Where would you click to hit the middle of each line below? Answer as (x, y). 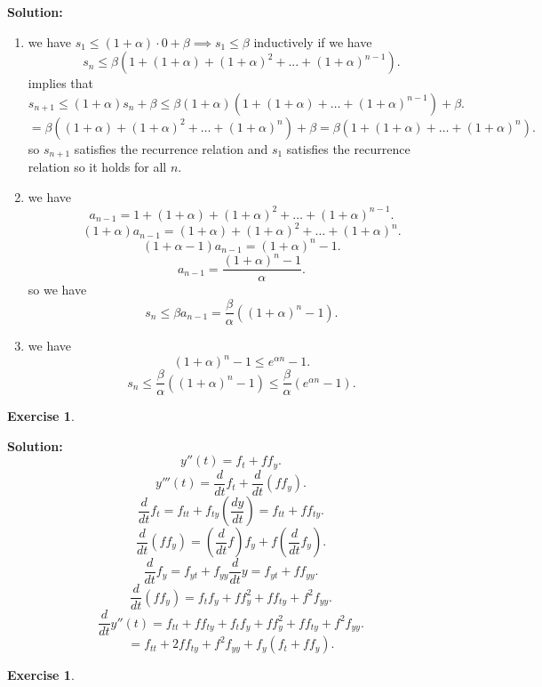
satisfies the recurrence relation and (171, 148)
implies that (60, 83)
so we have (57, 290)
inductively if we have (313, 41)
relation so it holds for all (97, 167)
